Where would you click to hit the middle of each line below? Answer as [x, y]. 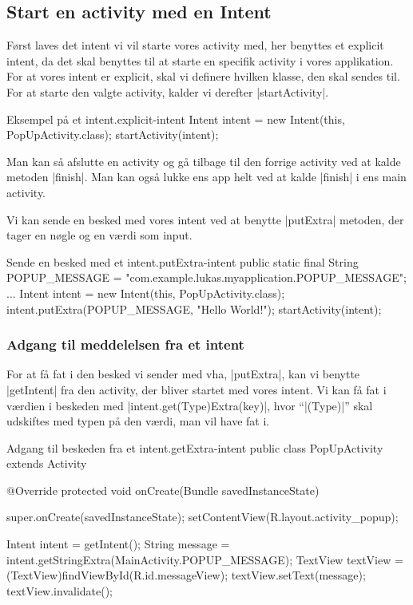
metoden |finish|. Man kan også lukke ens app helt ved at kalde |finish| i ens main [206, 177]
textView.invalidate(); [60, 590]
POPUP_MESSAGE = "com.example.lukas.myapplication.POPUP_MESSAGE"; [206, 277]
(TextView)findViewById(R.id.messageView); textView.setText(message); [186, 575]
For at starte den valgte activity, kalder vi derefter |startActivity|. [168, 91]
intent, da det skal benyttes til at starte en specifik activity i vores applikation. [200, 60]
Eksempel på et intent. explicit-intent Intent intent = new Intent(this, [176, 119]
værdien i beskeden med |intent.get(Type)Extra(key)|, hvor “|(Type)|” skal [190, 405]
